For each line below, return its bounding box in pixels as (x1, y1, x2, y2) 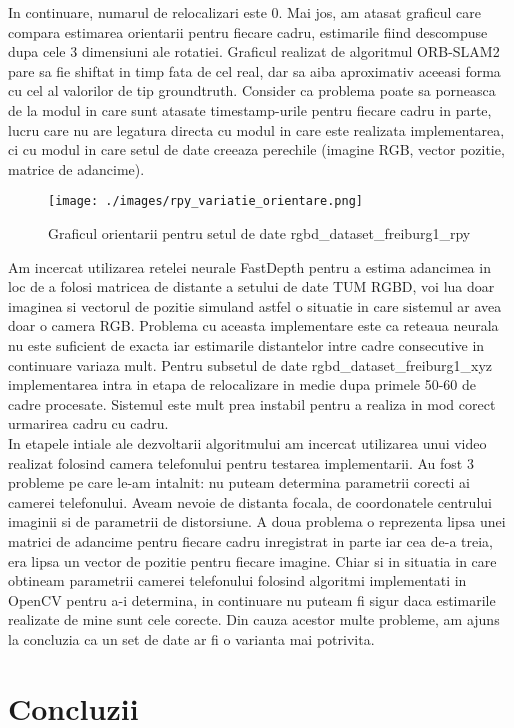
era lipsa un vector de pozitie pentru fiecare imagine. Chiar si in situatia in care (8, 550, 497, 571)
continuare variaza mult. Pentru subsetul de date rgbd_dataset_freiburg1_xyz (8, 354, 493, 375)
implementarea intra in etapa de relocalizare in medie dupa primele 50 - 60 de (8, 374, 477, 395)
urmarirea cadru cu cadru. (8, 413, 169, 434)
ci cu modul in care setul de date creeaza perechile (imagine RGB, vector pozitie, (8, 139, 505, 160)
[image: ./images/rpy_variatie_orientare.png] (48, 194, 363, 209)
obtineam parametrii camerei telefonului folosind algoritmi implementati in (8, 570, 467, 591)
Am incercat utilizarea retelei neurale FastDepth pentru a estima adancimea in (8, 256, 491, 277)
